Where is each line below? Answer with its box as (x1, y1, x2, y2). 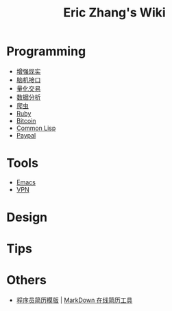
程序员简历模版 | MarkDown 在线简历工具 (16, 296, 133, 304)
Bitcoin (16, 116, 36, 125)
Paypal (16, 131, 36, 139)
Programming (6, 43, 86, 59)
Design (6, 210, 48, 225)
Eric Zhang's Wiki (63, 5, 166, 21)
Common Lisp (16, 124, 56, 132)
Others (6, 272, 47, 288)
